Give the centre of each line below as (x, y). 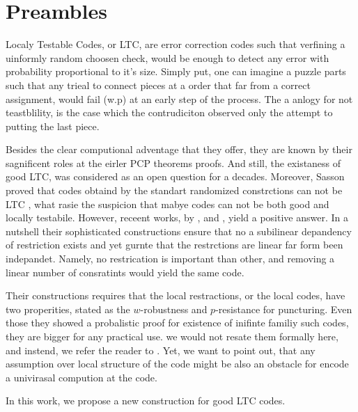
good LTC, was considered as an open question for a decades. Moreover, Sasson (175, 176)
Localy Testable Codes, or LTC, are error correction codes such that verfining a (176, 44)
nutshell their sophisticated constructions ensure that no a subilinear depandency (179, 231)
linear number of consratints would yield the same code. (125, 272)
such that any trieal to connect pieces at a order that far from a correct (158, 85)
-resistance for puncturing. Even (284, 309)
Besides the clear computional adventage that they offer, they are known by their (179, 149)
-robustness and (174, 309)
